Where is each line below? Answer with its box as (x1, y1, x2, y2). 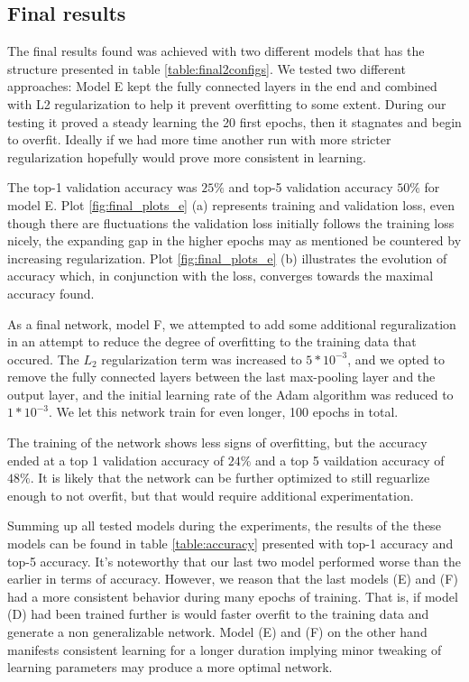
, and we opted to (347, 349, 446, 368)
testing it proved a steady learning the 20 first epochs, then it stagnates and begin (7, 112, 462, 131)
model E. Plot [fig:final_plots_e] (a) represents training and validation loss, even (7, 195, 455, 214)
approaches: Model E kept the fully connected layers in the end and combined (7, 77, 437, 96)
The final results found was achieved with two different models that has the (7, 41, 425, 60)
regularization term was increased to (101, 349, 302, 368)
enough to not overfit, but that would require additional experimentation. (7, 485, 414, 504)
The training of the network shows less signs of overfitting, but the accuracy (7, 433, 428, 452)
